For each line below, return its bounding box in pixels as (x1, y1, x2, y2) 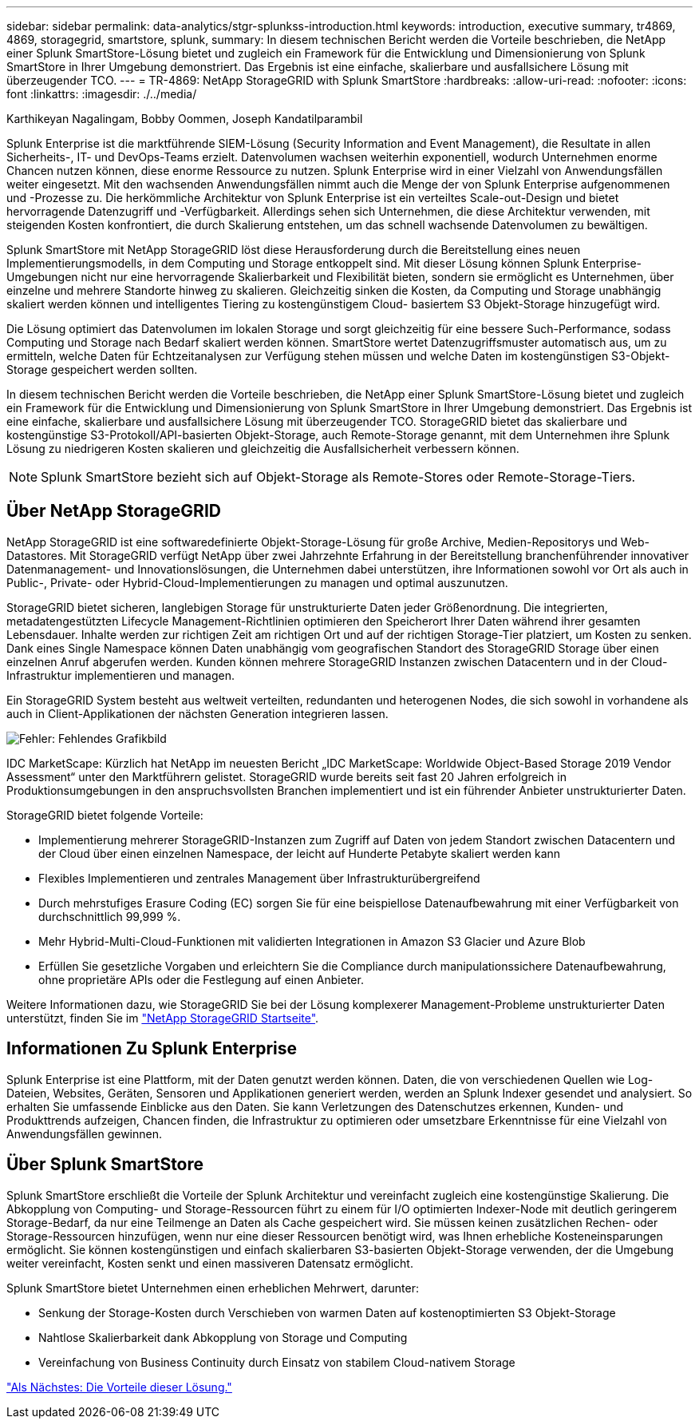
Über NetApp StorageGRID (6, 501, 221, 522)
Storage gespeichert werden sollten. (6, 363, 198, 376)
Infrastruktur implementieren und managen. (6, 668, 235, 682)
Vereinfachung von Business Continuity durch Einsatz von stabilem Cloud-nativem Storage (38, 1355, 515, 1369)
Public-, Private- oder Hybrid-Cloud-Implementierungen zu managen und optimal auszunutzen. (6, 575, 508, 589)
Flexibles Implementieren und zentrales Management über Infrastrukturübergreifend (38, 871, 480, 885)
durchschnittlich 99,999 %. (38, 909, 181, 923)
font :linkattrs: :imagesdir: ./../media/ (6, 87, 197, 101)
